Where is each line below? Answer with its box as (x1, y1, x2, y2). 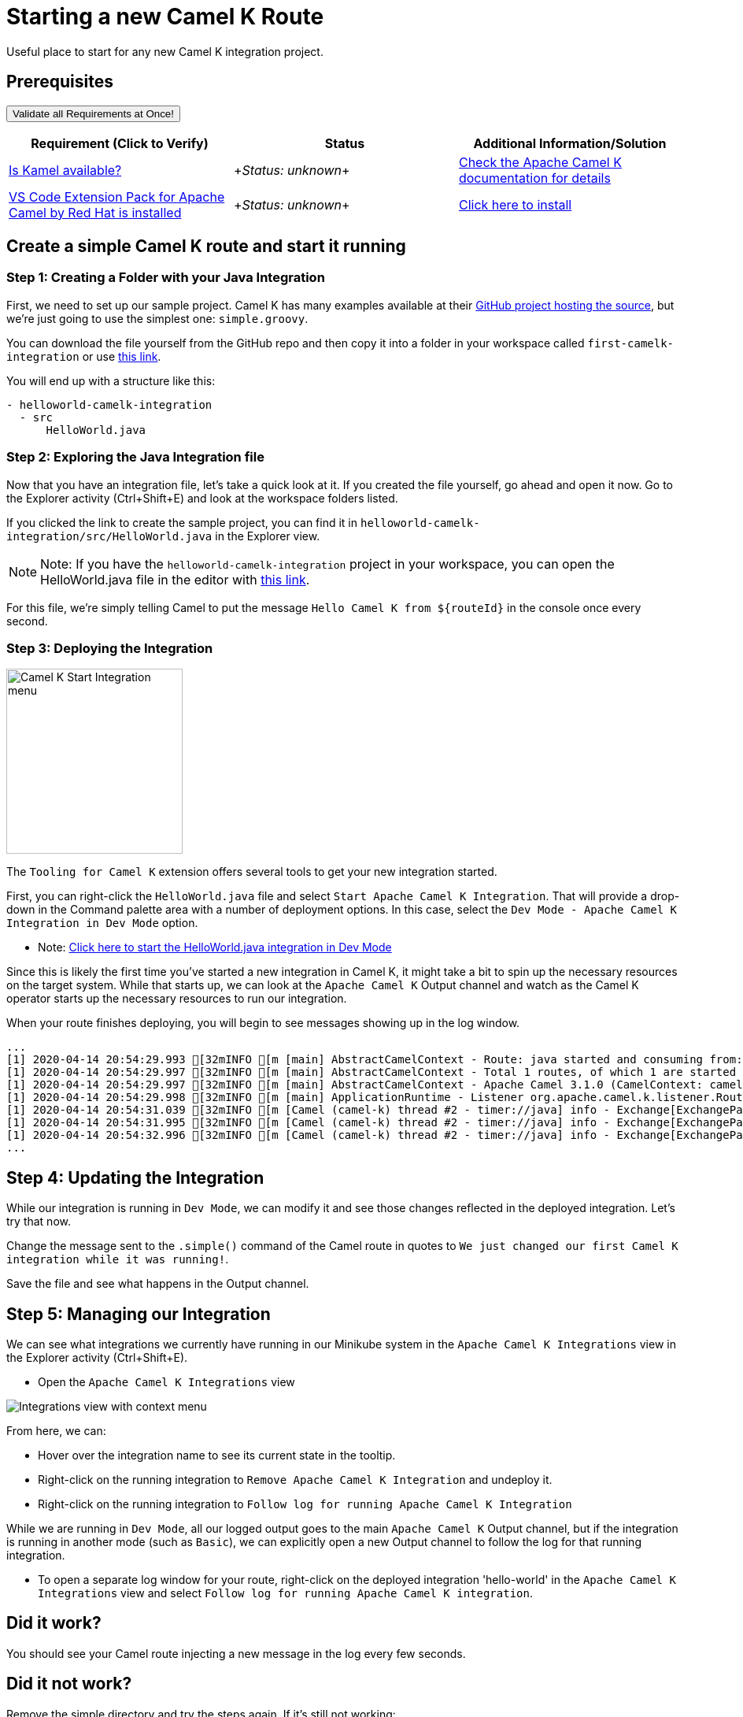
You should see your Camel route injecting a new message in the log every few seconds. (6, 1646, 466, 1660)
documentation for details (458, 169, 611, 186)
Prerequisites (6, 72, 113, 92)
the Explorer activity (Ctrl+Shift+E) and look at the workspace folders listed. (6, 491, 398, 505)
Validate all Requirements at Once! (13, 107, 174, 120)
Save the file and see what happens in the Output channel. (6, 1277, 309, 1291)
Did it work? (6, 1613, 102, 1634)
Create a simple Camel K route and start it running (6, 236, 406, 257)
